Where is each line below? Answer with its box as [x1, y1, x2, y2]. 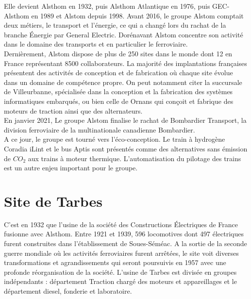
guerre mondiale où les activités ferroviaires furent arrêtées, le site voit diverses [4, 248, 239, 258]
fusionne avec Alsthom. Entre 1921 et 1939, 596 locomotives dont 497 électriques [4, 229, 244, 239]
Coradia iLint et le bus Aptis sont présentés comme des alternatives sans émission [4, 143, 248, 153]
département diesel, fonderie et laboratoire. [4, 285, 132, 296]
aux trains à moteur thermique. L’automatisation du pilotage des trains [28, 153, 241, 163]
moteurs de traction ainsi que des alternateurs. [4, 105, 143, 116]
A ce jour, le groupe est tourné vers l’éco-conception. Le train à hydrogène [4, 134, 225, 144]
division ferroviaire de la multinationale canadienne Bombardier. [4, 124, 195, 134]
